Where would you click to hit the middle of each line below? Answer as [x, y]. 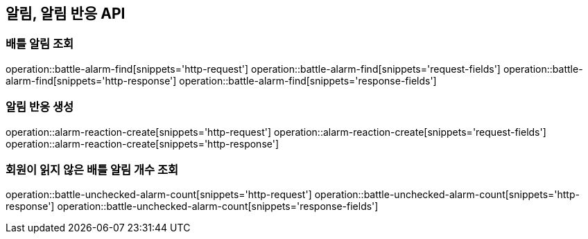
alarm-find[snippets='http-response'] [91, 80]
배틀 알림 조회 [40, 44]
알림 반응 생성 [40, 107]
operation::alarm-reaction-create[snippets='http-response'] [142, 143]
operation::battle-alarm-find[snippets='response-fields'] [308, 80]
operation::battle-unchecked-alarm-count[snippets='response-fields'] [218, 206]
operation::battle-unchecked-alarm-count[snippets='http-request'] [159, 195]
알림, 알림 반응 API [66, 14]
